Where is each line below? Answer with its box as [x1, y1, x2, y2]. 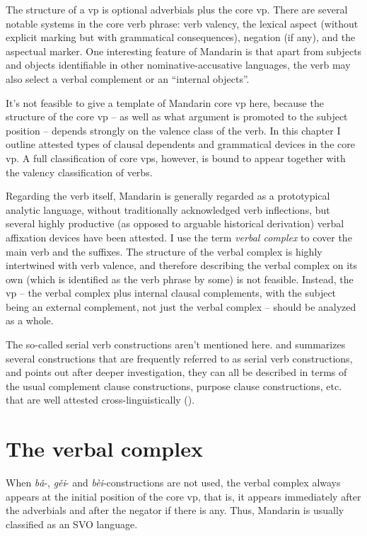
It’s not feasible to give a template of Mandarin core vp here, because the [6, 95, 324, 110]
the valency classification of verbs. [6, 164, 153, 179]
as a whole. [6, 313, 54, 328]
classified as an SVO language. [6, 516, 138, 531]
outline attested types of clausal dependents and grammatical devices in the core [6, 137, 355, 152]
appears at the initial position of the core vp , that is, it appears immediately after [6, 489, 361, 503]
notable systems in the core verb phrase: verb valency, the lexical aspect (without [6, 16, 359, 30]
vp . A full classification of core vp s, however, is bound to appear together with [6, 150, 346, 165]
